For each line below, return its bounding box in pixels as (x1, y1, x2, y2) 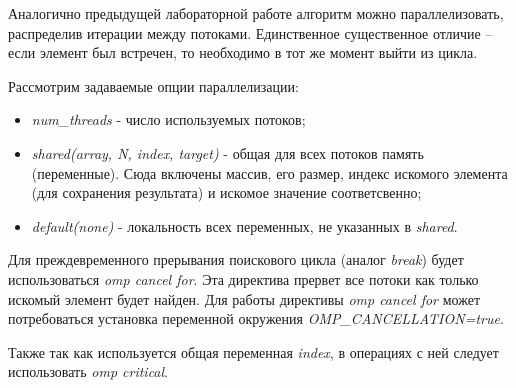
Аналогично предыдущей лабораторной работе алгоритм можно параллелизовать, (8, 3, 504, 23)
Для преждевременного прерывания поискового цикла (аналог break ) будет (8, 249, 464, 270)
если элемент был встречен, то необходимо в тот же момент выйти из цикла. (8, 42, 478, 63)
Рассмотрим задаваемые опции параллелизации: (8, 75, 299, 96)
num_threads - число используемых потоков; (31, 109, 306, 130)
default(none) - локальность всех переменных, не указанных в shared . (31, 215, 458, 236)
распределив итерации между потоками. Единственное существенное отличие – (8, 22, 493, 43)
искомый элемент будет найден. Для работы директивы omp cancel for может (8, 288, 481, 309)
